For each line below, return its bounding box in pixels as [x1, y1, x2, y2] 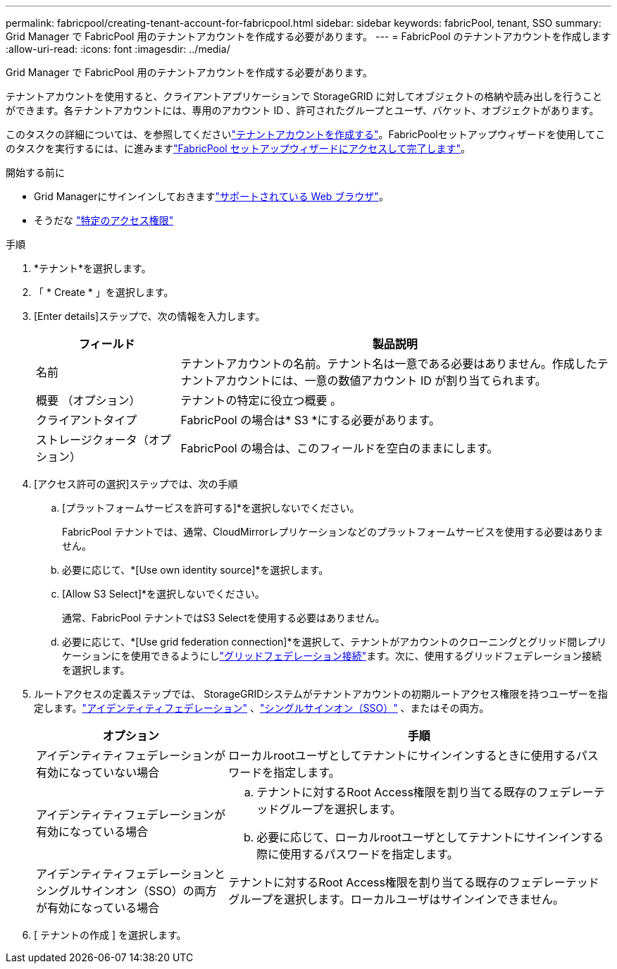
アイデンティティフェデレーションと [36, 867, 225, 881]
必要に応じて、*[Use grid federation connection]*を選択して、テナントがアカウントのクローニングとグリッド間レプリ [62, 636, 607, 648]
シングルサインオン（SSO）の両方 [36, 884, 217, 898]
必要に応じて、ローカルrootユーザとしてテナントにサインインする [256, 830, 604, 844]
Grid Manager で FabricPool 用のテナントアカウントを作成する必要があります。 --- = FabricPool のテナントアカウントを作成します [6, 30, 611, 42]
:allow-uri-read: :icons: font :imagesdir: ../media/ [6, 43, 230, 55]
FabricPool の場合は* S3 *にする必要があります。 [180, 413, 440, 427]
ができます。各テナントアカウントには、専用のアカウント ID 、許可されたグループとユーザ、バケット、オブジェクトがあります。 [6, 104, 599, 116]
